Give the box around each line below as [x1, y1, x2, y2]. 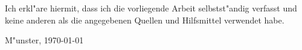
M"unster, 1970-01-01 [5, 34, 84, 46]
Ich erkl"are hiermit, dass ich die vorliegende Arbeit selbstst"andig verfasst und [5, 2, 297, 14]
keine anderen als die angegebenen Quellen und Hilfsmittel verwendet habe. [5, 13, 284, 26]
